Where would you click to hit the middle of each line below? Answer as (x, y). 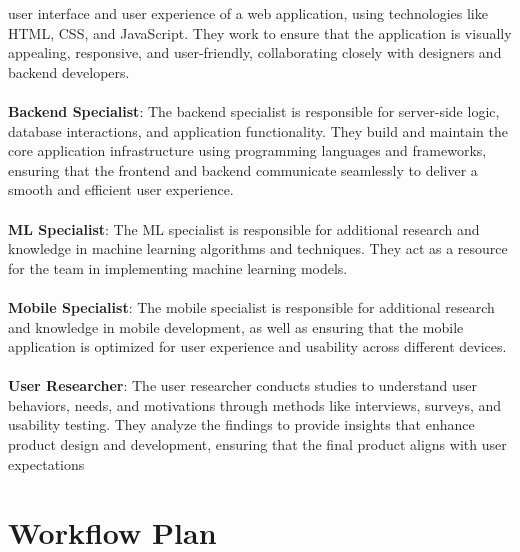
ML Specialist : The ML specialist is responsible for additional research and (244, 228)
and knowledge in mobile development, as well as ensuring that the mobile (236, 326)
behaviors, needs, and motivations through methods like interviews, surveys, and (255, 404)
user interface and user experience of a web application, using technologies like (248, 13)
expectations (46, 463)
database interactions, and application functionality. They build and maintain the (258, 130)
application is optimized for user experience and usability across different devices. (257, 346)
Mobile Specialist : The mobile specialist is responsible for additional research (251, 306)
